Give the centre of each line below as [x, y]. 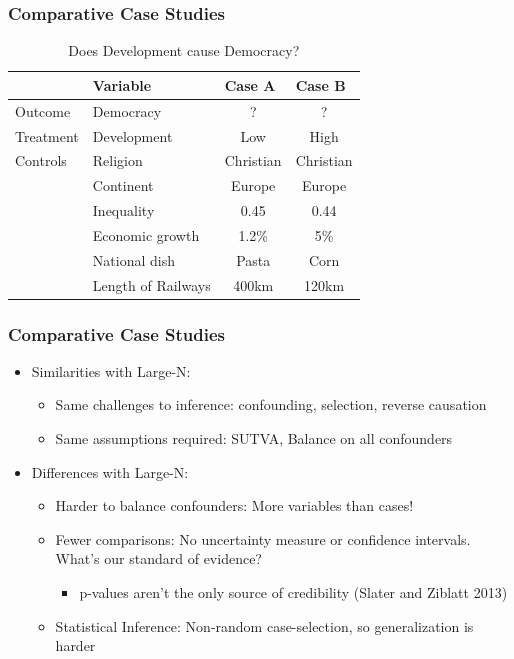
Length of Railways [151, 284]
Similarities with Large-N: [111, 370]
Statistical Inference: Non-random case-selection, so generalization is [264, 625]
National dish [133, 259]
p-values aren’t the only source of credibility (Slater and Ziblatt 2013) [293, 592]
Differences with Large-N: [110, 471]
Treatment [47, 135]
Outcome [43, 110]
